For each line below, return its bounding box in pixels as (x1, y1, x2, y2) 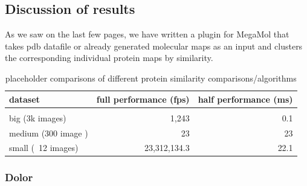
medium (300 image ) (9, 126, 88, 139)
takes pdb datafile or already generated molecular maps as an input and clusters (5, 39, 303, 52)
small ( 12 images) (9, 141, 79, 154)
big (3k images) (9, 111, 66, 124)
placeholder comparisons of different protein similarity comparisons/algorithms (5, 71, 297, 84)
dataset (9, 92, 40, 105)
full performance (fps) (96, 92, 190, 105)
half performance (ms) (198, 92, 293, 105)
